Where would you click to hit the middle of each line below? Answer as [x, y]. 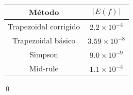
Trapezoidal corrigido [44, 26]
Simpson [44, 54]
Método [44, 12]
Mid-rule [44, 68]
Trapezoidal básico [44, 40]
